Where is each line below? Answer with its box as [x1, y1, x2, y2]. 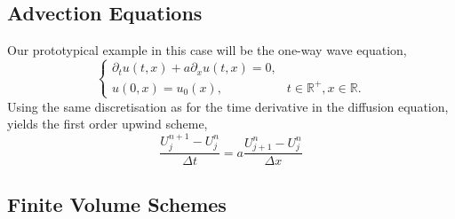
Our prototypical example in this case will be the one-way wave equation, [7, 41, 407, 59]
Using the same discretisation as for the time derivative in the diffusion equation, [7, 97, 449, 115]
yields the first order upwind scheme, [7, 114, 208, 133]
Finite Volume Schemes [7, 190, 227, 217]
